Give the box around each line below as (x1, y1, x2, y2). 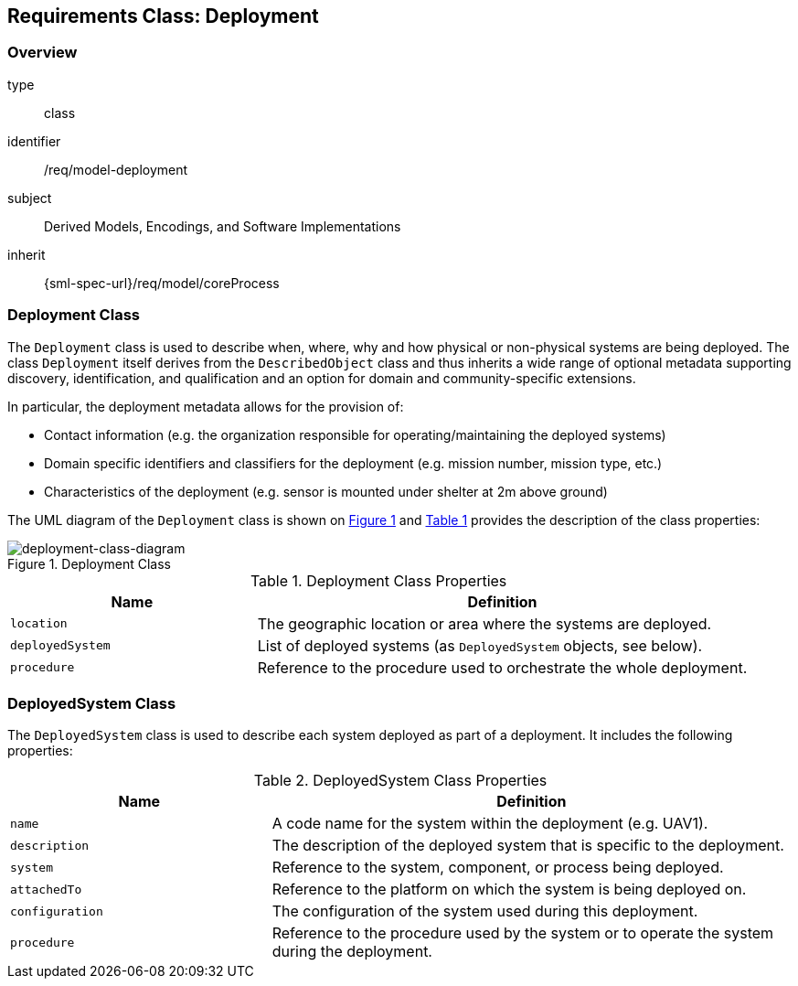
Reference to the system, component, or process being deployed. (271, 858, 724, 877)
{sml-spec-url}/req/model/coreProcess (44, 274, 280, 291)
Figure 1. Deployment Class (7, 555, 172, 572)
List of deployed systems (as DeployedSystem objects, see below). (257, 636, 703, 655)
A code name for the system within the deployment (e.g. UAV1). (271, 814, 708, 833)
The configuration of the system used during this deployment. (271, 902, 698, 921)
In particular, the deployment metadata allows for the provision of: (7, 398, 404, 414)
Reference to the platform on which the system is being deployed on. (271, 880, 747, 899)
